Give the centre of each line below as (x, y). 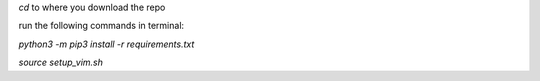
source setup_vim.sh (61, 62)
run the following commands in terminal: (101, 26)
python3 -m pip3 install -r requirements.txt (106, 44)
